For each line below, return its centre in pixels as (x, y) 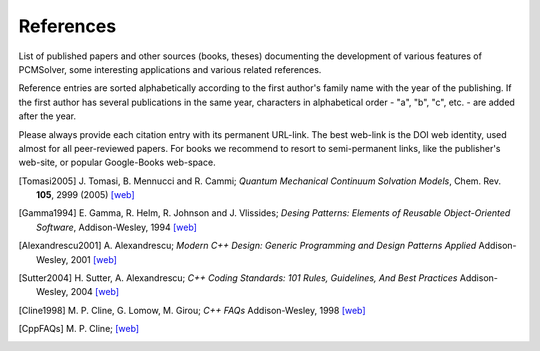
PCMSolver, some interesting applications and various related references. (170, 69)
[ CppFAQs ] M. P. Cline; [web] (79, 329)
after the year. (47, 116)
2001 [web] (93, 259)
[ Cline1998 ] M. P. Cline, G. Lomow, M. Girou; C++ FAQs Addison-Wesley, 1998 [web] (192, 310)
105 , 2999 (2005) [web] (85, 195)
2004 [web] (95, 292)
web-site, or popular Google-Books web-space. (117, 162)
